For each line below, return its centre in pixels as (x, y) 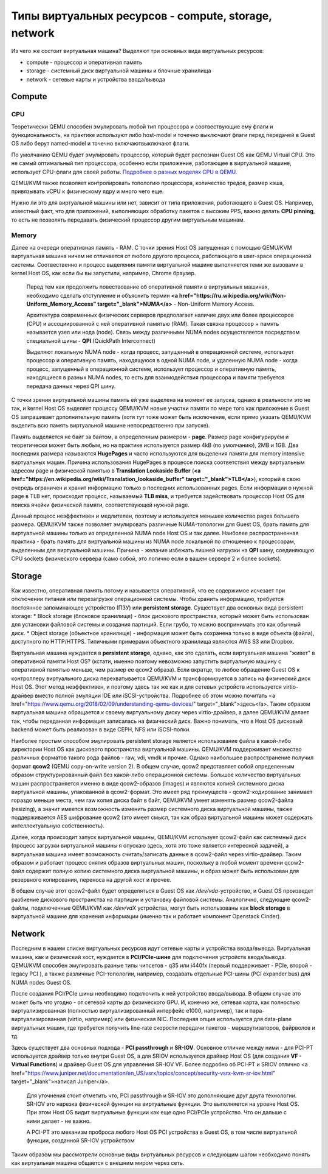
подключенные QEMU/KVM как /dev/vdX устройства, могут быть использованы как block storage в (161, 908)
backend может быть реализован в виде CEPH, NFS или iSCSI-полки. (101, 729)
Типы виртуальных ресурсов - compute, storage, (142, 16)
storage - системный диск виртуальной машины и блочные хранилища (119, 71)
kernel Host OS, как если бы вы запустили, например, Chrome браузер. (104, 273)
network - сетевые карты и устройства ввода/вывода (96, 79)
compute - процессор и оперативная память (84, 62)
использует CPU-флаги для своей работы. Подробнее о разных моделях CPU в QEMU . (124, 172)
